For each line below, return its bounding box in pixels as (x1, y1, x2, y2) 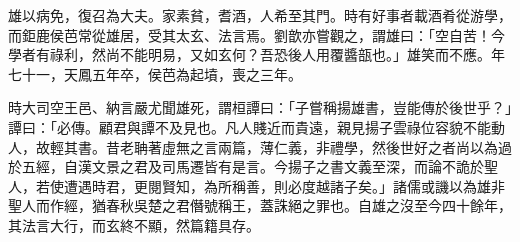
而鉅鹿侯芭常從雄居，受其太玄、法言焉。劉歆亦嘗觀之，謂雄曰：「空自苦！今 (8, 24, 505, 45)
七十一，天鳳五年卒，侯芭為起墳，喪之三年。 (8, 63, 302, 84)
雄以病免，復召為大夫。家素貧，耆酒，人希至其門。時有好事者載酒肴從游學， (8, 5, 512, 25)
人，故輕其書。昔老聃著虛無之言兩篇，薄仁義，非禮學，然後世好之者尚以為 (8, 136, 498, 157)
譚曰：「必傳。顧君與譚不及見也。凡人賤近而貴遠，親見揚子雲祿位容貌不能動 (8, 116, 505, 137)
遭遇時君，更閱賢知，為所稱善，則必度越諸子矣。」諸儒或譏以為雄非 (63, 175, 505, 196)
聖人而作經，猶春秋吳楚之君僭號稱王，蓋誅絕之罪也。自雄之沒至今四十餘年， (8, 195, 512, 216)
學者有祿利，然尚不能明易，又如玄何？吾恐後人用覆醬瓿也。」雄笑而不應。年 (8, 44, 505, 65)
